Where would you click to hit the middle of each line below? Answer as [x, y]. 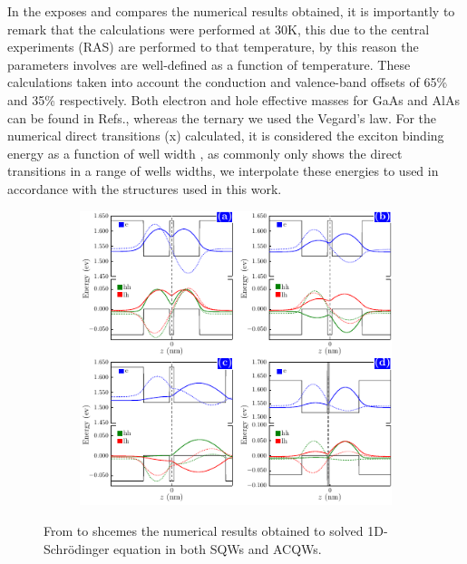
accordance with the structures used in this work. [145, 188]
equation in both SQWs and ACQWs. [218, 548]
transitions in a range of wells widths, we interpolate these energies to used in [223, 171]
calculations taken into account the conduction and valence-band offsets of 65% [228, 82]
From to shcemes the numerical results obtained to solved [204, 530]
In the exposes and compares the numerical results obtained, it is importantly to [231, 11]
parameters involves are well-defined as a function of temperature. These [209, 64]
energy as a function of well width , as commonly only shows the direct [205, 153]
